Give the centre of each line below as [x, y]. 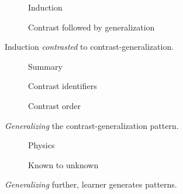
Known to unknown [63, 164]
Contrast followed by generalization [91, 27]
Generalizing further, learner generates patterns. [91, 184]
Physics [42, 145]
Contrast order [55, 105]
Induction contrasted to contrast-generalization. [89, 47]
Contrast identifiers [63, 86]
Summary [45, 66]
